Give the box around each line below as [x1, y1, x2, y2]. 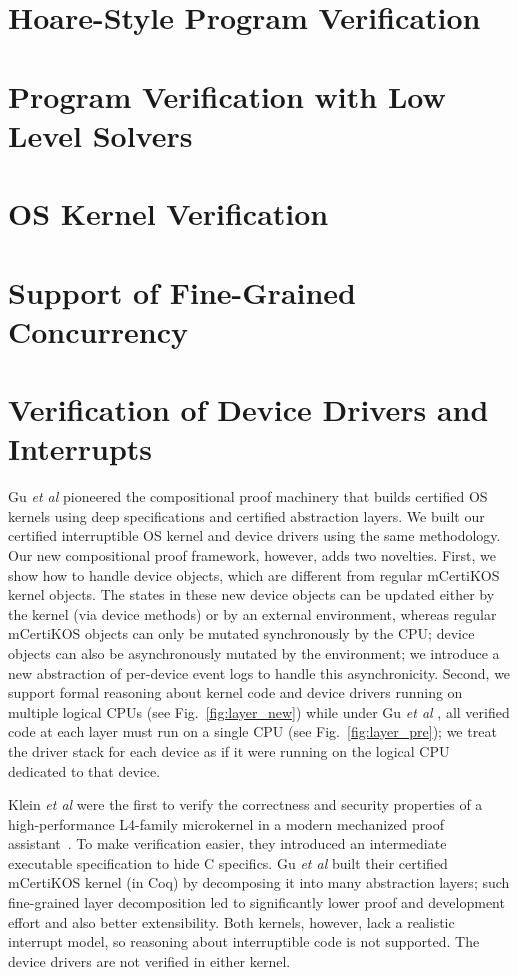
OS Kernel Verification [8, 193, 329, 234]
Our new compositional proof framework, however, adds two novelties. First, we [8, 544, 496, 565]
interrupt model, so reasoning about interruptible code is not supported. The [8, 931, 480, 952]
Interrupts [8, 428, 153, 469]
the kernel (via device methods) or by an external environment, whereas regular [8, 603, 497, 624]
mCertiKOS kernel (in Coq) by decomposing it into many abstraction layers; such [8, 872, 510, 893]
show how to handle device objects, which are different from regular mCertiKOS [8, 564, 500, 585]
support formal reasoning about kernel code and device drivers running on [8, 682, 463, 703]
